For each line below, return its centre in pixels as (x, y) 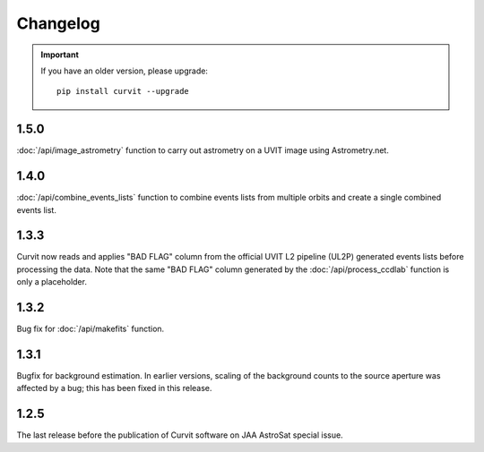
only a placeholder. (52, 282)
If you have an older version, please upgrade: (124, 71)
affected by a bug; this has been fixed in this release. (114, 388)
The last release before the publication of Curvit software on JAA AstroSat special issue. (180, 435)
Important (60, 55)
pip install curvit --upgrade (123, 91)
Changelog (58, 23)
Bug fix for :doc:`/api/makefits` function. (91, 329)
